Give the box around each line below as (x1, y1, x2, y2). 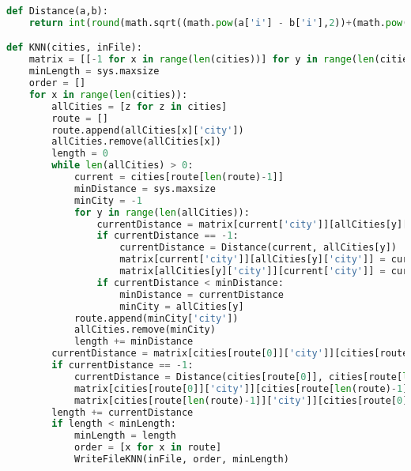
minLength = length (74, 430, 176, 442)
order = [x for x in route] (74, 442, 222, 454)
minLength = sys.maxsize (28, 66, 160, 77)
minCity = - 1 (74, 194, 142, 206)
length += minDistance (74, 336, 194, 348)
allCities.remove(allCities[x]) (51, 136, 222, 148)
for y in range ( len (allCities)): (74, 206, 250, 218)
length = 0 (51, 148, 108, 160)
